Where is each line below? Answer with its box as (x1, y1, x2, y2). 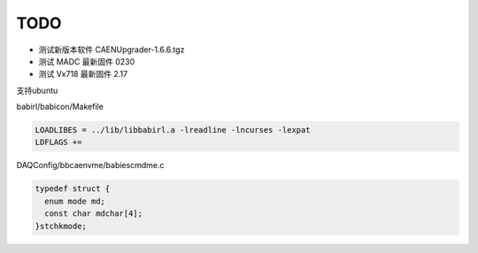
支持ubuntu (16, 85, 58, 96)
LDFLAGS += (35, 137, 82, 148)
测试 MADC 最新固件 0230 (38, 56, 135, 66)
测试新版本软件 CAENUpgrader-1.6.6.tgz (38, 44, 185, 55)
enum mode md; (44, 195, 106, 206)
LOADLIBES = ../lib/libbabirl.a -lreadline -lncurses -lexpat (35, 125, 311, 135)
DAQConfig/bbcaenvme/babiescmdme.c (16, 160, 165, 171)
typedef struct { (35, 184, 111, 194)
